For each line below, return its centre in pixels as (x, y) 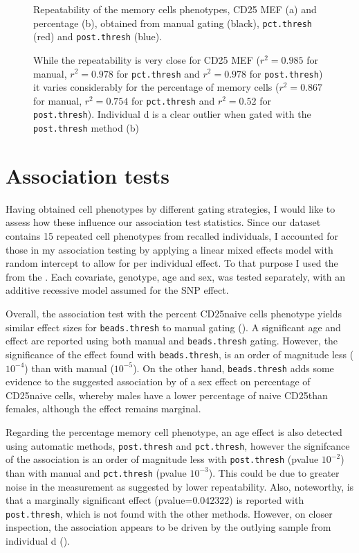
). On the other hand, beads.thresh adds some (233, 368)
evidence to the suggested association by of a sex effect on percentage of (158, 381)
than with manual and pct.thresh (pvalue (96, 472)
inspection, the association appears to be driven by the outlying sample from (168, 527)
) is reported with (267, 500)
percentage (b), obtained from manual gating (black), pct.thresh (173, 23)
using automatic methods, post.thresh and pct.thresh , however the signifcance (178, 445)
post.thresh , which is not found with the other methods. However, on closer (169, 513)
